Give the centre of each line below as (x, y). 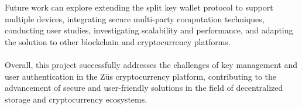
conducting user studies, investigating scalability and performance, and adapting (149, 30)
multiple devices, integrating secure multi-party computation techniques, (135, 18)
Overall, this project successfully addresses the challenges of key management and (151, 64)
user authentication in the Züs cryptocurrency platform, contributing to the (141, 76)
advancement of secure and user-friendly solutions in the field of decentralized (144, 88)
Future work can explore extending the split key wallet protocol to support (139, 7)
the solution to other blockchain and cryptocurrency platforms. (118, 41)
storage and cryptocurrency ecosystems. (76, 99)
